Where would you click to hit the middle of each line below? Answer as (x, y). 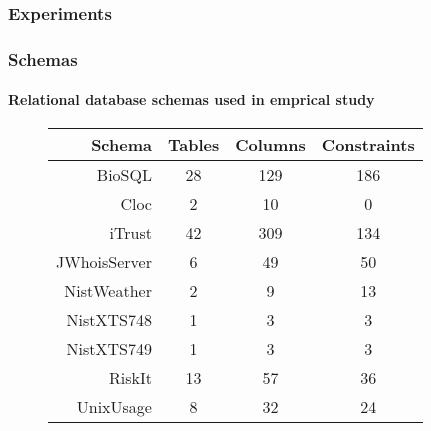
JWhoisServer (104, 262)
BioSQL (124, 175)
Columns (270, 145)
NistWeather (108, 291)
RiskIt (130, 378)
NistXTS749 (109, 349)
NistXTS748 (109, 320)
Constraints (368, 145)
